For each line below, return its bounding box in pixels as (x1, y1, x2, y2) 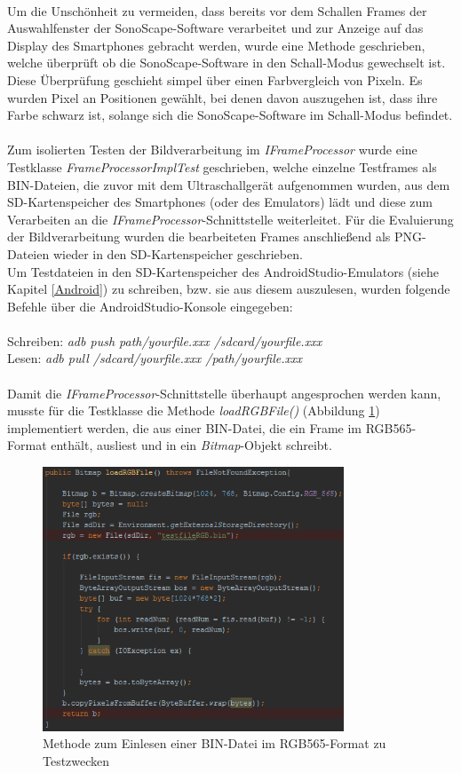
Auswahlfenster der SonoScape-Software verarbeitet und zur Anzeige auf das (7, 19, 424, 37)
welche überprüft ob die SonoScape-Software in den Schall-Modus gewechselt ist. (7, 53, 446, 72)
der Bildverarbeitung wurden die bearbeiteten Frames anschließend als (7, 227, 391, 246)
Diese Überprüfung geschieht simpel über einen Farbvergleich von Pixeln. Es (7, 70, 423, 89)
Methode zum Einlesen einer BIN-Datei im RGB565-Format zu (43, 734, 386, 753)
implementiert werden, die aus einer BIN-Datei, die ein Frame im (7, 418, 362, 437)
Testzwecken (43, 751, 110, 769)
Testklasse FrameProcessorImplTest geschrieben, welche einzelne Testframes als (7, 157, 437, 176)
